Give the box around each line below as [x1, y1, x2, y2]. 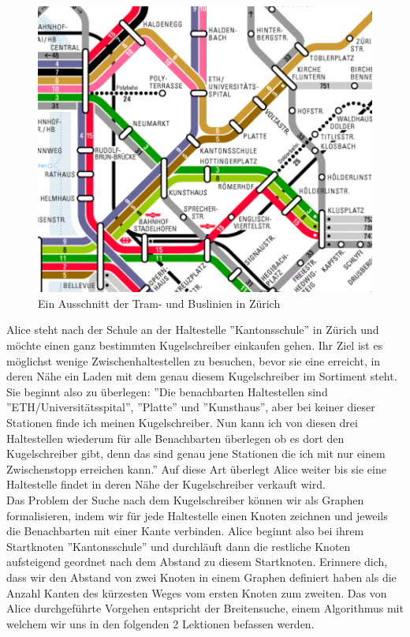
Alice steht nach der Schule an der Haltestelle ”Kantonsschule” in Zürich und [6, 321, 379, 338]
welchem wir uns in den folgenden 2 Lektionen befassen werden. [6, 615, 315, 631]
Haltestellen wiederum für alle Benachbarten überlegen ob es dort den [6, 429, 345, 446]
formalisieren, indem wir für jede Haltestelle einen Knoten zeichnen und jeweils [6, 507, 388, 523]
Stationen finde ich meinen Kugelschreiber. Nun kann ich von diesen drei [6, 414, 358, 430]
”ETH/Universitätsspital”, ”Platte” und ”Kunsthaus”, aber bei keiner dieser [6, 399, 375, 415]
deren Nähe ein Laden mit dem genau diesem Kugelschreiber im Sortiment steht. [6, 368, 397, 384]
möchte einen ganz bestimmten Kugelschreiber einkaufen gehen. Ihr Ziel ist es [6, 337, 383, 354]
